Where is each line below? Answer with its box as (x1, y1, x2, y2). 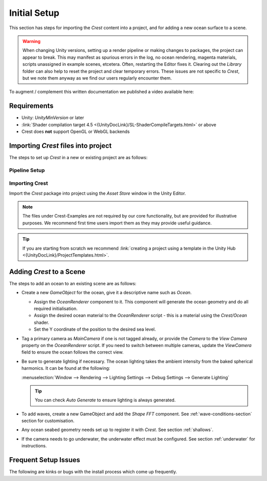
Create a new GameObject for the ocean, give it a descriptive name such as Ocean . (21, 290, 192, 296)
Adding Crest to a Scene (9, 267, 86, 276)
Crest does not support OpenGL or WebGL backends (21, 129, 130, 134)
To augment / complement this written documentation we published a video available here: (9, 89, 194, 95)
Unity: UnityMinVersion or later (21, 115, 84, 121)
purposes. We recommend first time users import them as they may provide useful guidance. (22, 220, 212, 226)
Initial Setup (9, 7, 59, 18)
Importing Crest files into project (9, 141, 112, 150)
